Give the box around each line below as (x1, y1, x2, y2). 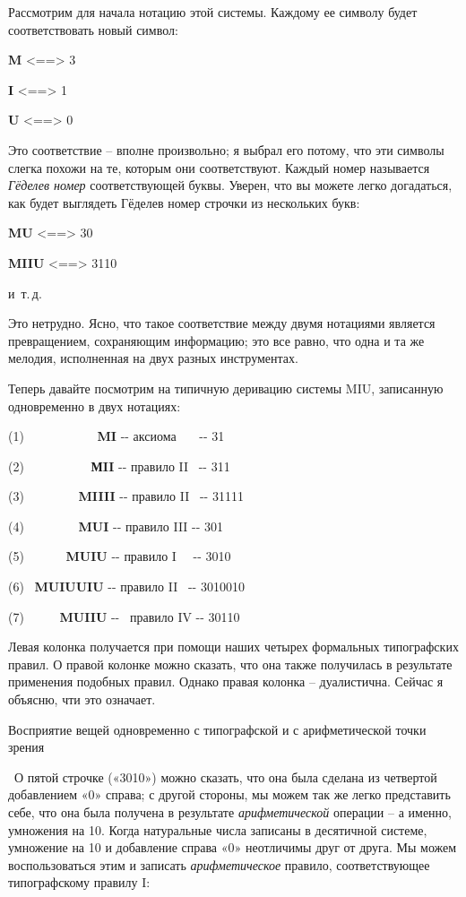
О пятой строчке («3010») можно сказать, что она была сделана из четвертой (13, 767, 437, 786)
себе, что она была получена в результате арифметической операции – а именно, (8, 803, 452, 821)
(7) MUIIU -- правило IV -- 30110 (8, 607, 240, 625)
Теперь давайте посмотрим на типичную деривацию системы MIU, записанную (8, 378, 444, 397)
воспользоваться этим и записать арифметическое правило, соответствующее (8, 855, 430, 874)
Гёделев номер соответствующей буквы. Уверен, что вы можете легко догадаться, (8, 176, 453, 194)
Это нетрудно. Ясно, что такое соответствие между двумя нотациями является (8, 314, 436, 332)
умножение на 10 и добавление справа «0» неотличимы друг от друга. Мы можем (8, 838, 457, 857)
